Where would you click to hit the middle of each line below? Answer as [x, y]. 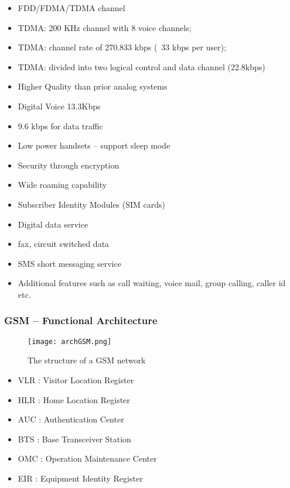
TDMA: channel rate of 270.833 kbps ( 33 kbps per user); [122, 47]
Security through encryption [69, 165]
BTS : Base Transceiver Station [74, 439]
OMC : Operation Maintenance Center [87, 458]
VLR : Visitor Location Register [76, 379]
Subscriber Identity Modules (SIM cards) [92, 204]
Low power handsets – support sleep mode [94, 145]
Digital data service [53, 224]
